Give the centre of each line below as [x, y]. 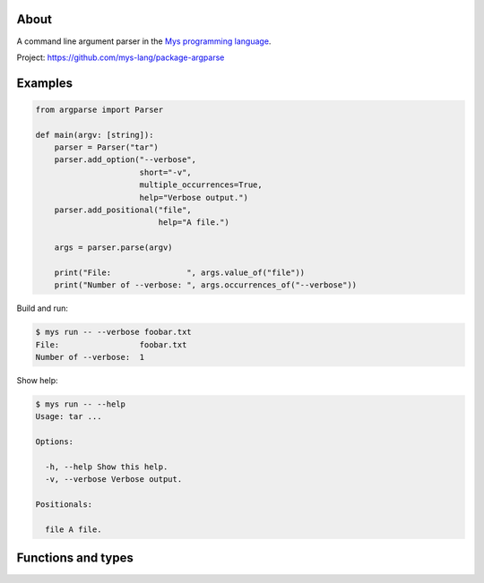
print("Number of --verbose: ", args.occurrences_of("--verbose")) [206, 285]
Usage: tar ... [69, 417]
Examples [45, 83]
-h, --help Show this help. [107, 467]
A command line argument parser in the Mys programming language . [144, 41]
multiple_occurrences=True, [201, 185]
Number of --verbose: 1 [90, 357]
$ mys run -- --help [80, 404]
